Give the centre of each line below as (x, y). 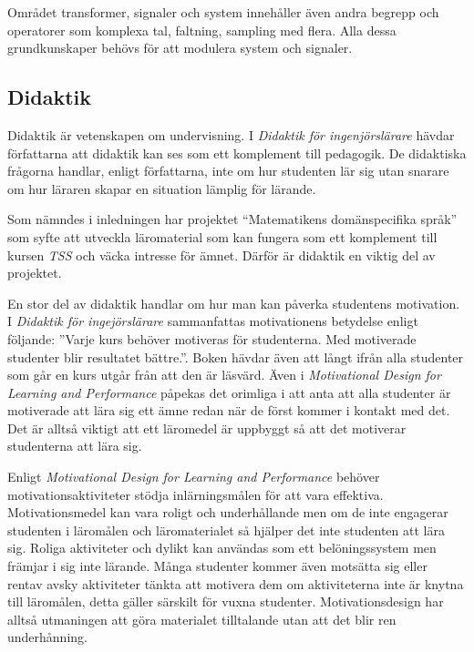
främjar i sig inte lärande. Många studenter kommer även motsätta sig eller (217, 566)
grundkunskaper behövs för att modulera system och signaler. (180, 48)
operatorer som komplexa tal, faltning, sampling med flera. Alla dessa (202, 30)
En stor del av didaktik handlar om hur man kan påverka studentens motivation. (234, 303)
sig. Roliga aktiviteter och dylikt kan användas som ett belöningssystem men (222, 548)
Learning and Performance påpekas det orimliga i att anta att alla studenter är (229, 392)
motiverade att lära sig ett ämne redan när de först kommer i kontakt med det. (229, 410)
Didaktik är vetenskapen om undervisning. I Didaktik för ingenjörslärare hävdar (231, 134)
